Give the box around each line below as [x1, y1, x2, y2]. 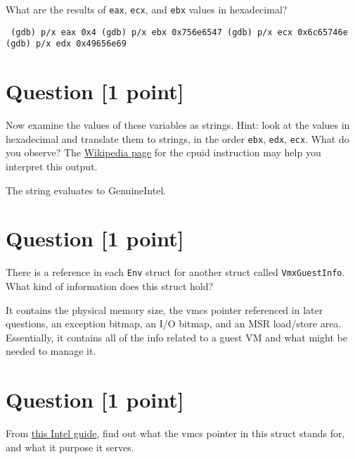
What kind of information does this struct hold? [6, 278, 214, 293]
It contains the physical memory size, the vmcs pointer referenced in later [6, 302, 323, 317]
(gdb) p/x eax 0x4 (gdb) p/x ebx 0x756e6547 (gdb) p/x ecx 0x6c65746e [11, 27, 348, 37]
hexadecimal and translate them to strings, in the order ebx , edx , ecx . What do [6, 131, 349, 146]
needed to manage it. [6, 344, 96, 358]
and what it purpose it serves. [6, 439, 134, 454]
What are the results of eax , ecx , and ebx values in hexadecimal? [6, 2, 288, 16]
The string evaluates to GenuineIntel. [6, 182, 167, 197]
